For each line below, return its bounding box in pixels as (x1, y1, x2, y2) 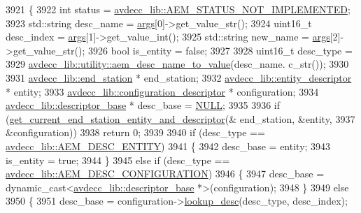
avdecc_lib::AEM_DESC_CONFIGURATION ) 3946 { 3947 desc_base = (6, 166, 325, 181)
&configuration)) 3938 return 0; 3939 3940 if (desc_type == (6, 125, 265, 140)
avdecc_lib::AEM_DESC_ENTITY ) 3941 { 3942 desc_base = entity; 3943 (6, 138, 331, 153)
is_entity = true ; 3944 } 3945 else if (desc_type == (6, 152, 230, 167)
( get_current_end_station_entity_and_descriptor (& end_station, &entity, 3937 (6, 111, 355, 126)
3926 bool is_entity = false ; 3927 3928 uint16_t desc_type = (87, 43, 353, 57)
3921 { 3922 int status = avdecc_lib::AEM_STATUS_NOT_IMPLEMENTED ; (6, 2, 351, 16)
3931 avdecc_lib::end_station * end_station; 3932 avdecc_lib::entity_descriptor (6, 70, 352, 85)
